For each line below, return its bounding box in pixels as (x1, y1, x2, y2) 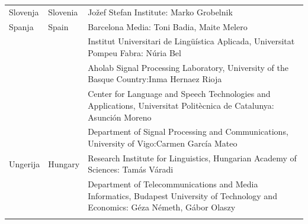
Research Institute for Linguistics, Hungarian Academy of (88, 151, 297, 164)
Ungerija (9, 157, 40, 170)
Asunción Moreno (88, 111, 152, 123)
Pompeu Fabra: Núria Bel (88, 47, 181, 59)
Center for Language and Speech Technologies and (88, 87, 271, 100)
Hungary (48, 157, 80, 170)
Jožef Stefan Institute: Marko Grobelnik (88, 5, 233, 18)
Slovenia (48, 5, 78, 18)
